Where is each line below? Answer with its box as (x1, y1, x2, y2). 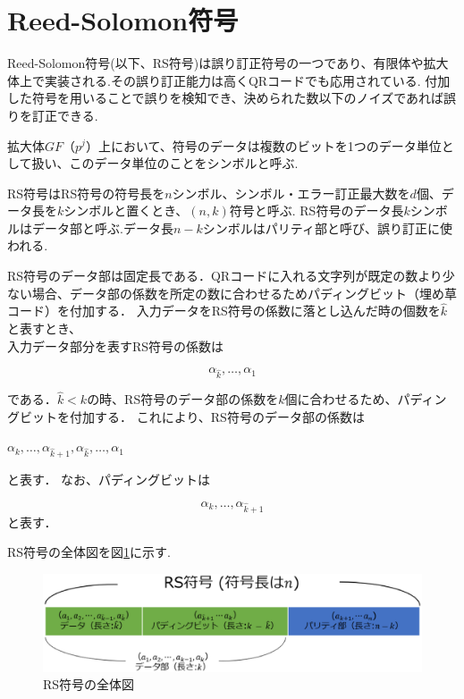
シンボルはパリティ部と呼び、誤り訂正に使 (202, 218, 452, 237)
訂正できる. (31, 105, 98, 124)
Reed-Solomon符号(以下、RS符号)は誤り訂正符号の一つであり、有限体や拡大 (7, 54, 449, 72)
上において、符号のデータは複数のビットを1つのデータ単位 (97, 136, 442, 155)
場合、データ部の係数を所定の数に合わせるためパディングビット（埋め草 (31, 283, 458, 302)
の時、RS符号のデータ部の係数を (87, 390, 279, 408)
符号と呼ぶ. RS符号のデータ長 (229, 201, 404, 220)
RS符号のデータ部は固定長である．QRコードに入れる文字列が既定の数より (7, 266, 443, 285)
